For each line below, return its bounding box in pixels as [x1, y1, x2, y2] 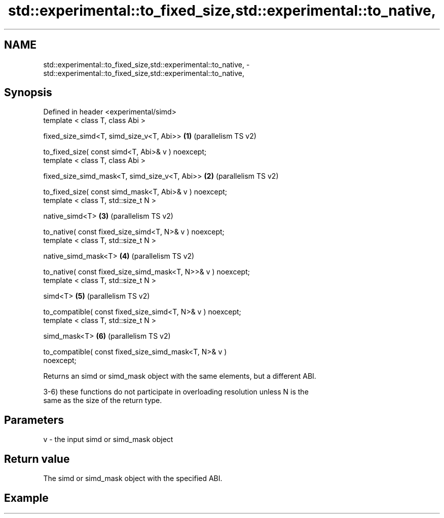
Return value [4, 452, 70, 465]
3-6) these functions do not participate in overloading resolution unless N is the [43, 387, 309, 396]
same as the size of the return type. [43, 396, 162, 405]
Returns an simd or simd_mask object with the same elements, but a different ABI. [43, 372, 316, 381]
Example [4, 491, 49, 504]
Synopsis [4, 86, 52, 99]
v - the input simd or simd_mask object [43, 435, 173, 444]
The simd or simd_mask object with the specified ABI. [43, 474, 223, 483]
